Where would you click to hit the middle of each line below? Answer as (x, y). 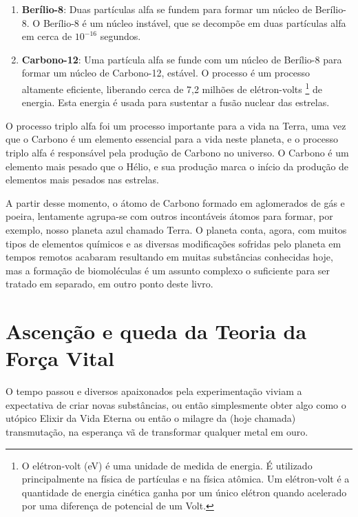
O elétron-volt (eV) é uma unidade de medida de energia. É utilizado (167, 465)
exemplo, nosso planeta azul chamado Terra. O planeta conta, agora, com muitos (176, 229)
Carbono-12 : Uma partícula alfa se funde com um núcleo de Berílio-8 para (182, 59)
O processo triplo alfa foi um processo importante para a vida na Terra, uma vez (176, 125)
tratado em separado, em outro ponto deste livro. (109, 284)
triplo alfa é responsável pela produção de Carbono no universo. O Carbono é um (177, 152)
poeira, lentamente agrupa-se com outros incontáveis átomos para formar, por (169, 216)
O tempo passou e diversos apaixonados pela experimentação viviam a (154, 391)
